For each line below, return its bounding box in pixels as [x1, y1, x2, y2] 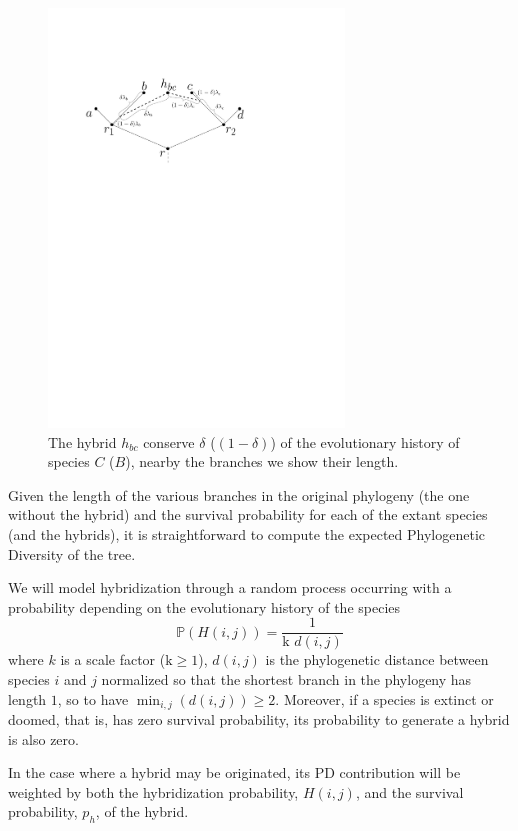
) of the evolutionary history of [270, 431, 460, 452]
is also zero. [8, 728, 79, 749]
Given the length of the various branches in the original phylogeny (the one [8, 484, 470, 505]
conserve [143, 431, 195, 452]
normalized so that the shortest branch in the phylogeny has [101, 668, 472, 689]
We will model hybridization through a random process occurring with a [8, 577, 452, 598]
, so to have [57, 688, 129, 709]
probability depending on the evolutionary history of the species [8, 596, 401, 617]
